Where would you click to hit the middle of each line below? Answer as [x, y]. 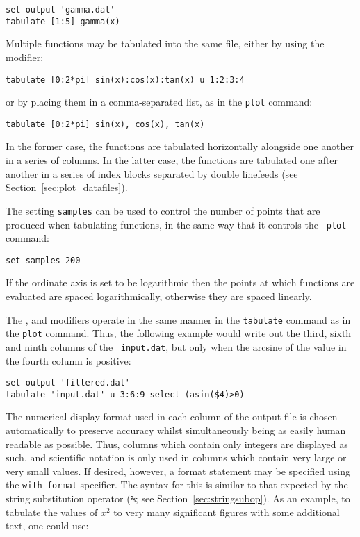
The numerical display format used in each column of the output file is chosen [172, 416]
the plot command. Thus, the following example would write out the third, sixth [179, 333]
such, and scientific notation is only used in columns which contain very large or [176, 457]
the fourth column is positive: [68, 360]
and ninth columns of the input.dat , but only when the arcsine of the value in [176, 346]
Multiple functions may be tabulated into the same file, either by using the [165, 43]
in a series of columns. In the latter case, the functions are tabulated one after [172, 160]
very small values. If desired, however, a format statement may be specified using [178, 471]
